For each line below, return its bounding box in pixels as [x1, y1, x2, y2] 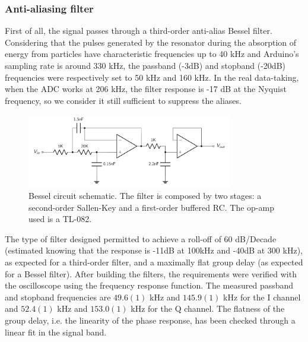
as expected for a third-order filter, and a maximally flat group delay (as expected [5, 256, 303, 268]
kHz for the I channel [223, 290, 301, 303]
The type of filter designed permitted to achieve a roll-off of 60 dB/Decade [5, 232, 277, 245]
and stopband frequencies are [5, 290, 111, 303]
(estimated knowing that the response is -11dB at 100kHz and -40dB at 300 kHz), [5, 244, 303, 256]
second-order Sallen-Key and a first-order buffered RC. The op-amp [28, 201, 274, 213]
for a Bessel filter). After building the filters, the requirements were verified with [5, 267, 297, 280]
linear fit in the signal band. [5, 325, 107, 338]
